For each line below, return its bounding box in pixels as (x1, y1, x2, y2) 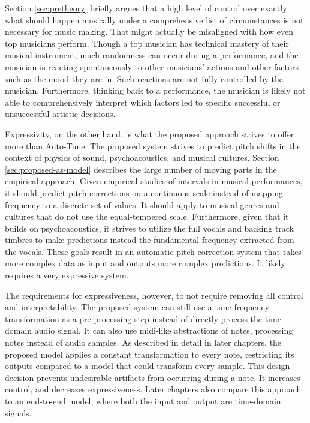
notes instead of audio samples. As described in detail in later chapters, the (5, 336, 282, 349)
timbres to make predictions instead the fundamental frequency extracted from (5, 233, 294, 246)
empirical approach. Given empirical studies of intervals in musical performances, (5, 175, 303, 187)
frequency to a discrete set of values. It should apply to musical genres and (5, 198, 279, 211)
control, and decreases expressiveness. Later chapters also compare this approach (5, 383, 302, 395)
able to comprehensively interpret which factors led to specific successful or (5, 95, 281, 108)
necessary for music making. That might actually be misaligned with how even (5, 25, 294, 38)
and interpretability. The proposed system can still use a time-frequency (5, 301, 270, 313)
